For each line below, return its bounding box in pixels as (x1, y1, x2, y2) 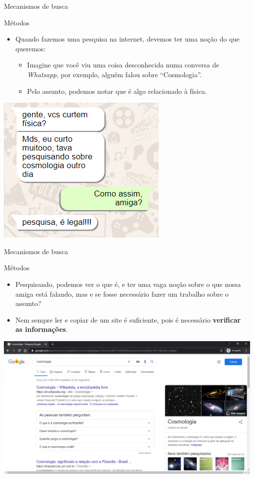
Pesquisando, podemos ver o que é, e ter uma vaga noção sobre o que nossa (15, 279, 241, 289)
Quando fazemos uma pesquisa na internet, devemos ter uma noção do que (15, 34, 240, 44)
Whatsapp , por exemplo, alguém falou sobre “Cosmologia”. (27, 69, 202, 79)
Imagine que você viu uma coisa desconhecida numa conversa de (27, 60, 219, 70)
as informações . (15, 324, 68, 334)
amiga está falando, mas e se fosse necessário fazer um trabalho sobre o (15, 288, 229, 299)
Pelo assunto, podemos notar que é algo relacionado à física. (27, 86, 207, 96)
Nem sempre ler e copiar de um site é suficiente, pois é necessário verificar (15, 314, 241, 325)
